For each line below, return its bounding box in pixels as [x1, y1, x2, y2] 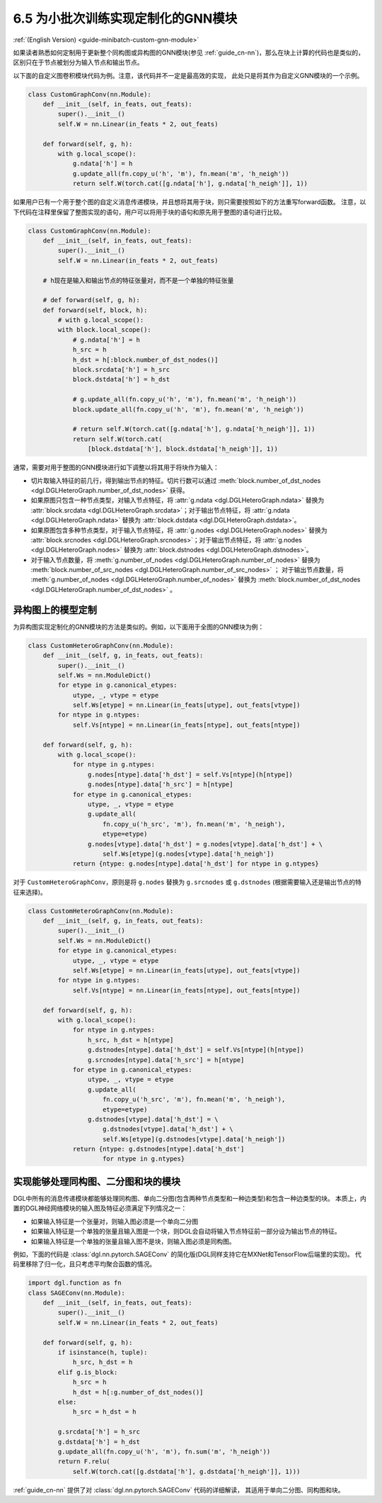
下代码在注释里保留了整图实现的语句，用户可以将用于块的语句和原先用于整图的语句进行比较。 [13, 208, 286, 216]
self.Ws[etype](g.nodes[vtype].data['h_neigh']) [103, 849, 274, 858]
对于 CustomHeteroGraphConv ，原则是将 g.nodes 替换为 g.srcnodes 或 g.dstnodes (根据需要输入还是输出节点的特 [13, 878, 362, 886]
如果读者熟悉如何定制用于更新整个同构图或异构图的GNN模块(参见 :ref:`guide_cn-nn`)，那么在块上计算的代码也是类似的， [13, 48, 364, 57]
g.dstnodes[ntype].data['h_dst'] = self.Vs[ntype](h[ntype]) [87, 1046, 304, 1054]
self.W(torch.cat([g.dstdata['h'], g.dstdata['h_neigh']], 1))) [72, 1468, 301, 1475]
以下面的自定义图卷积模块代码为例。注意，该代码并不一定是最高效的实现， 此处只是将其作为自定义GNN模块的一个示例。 [13, 71, 364, 79]
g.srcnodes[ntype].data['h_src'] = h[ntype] [87, 1056, 245, 1063]
